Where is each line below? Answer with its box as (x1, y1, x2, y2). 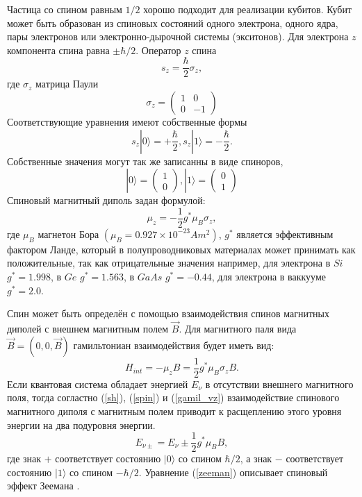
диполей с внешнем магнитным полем (7, 321, 169, 336)
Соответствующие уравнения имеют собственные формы (7, 115, 247, 129)
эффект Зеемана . (7, 478, 80, 493)
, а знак (240, 451, 272, 466)
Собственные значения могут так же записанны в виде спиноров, (7, 153, 283, 168)
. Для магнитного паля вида (179, 321, 297, 336)
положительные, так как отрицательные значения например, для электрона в (7, 255, 331, 270)
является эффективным (236, 226, 334, 241)
